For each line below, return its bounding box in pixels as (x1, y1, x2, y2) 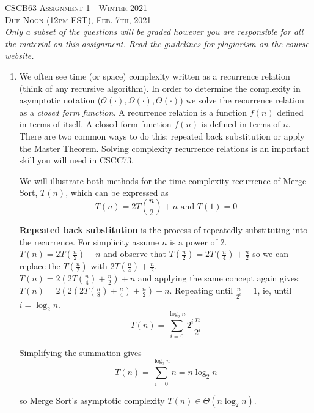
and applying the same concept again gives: (137, 272, 301, 285)
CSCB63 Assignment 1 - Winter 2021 (5, 1, 148, 13)
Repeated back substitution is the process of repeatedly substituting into (19, 223, 308, 236)
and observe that (103, 247, 167, 260)
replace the (19, 259, 60, 272)
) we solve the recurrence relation (180, 94, 304, 106)
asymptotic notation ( (19, 94, 101, 106)
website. (5, 49, 34, 62)
